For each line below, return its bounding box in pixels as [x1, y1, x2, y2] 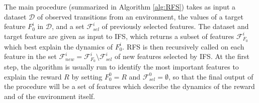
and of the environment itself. [4, 90, 95, 101]
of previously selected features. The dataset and [102, 21, 249, 31]
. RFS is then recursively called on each [122, 41, 244, 51]
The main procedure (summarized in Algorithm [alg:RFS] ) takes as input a [4, 1, 236, 11]
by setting [71, 71, 103, 81]
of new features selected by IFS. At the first [114, 51, 250, 61]
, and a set [52, 21, 84, 31]
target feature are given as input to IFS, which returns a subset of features [4, 30, 234, 41]
